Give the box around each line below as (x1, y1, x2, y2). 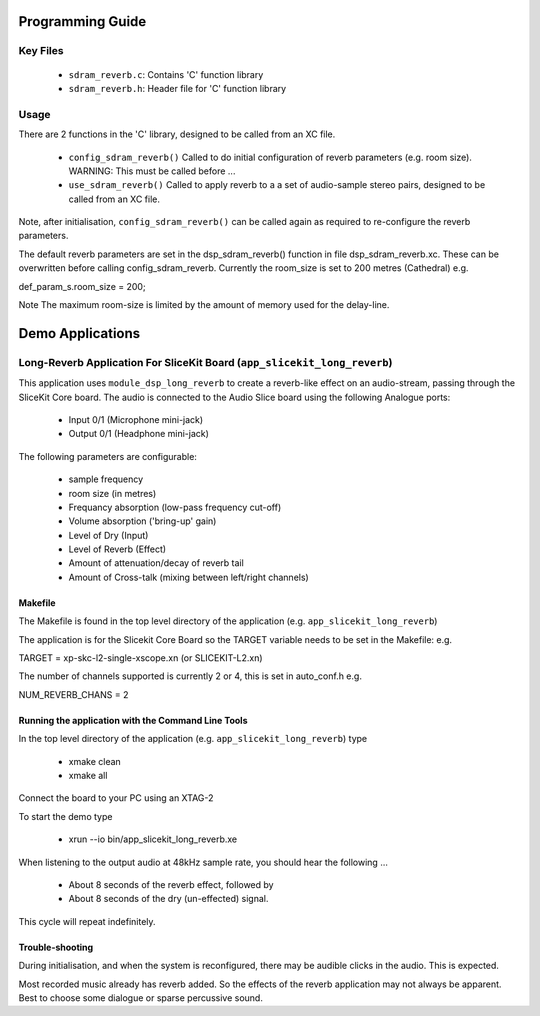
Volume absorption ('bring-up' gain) (68, 515, 217, 527)
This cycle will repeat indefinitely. (18, 915, 156, 927)
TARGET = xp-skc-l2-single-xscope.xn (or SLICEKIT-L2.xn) (18, 652, 264, 664)
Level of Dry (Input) (68, 529, 149, 541)
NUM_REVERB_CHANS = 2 (18, 688, 129, 700)
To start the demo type (18, 810, 113, 822)
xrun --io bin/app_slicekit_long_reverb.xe (68, 833, 238, 845)
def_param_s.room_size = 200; (18, 280, 146, 292)
